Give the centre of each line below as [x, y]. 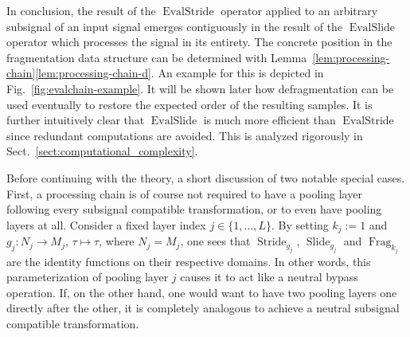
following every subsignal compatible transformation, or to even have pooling [194, 209]
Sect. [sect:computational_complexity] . [102, 151]
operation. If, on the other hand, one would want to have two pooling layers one [202, 292]
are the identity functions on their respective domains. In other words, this [189, 261]
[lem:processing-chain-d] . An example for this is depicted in [180, 73]
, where [117, 241]
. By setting [300, 224]
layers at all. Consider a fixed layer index [106, 224]
